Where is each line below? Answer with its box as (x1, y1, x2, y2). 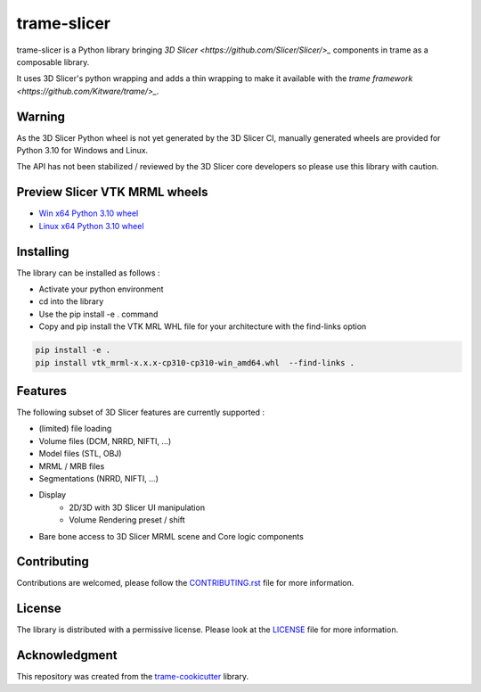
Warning (16, 109, 66, 124)
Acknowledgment (16, 647, 118, 663)
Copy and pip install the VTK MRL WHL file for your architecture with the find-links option (38, 321, 367, 332)
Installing (16, 243, 70, 259)
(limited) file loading (38, 424, 112, 434)
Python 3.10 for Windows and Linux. (16, 145, 149, 156)
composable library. (16, 56, 90, 67)
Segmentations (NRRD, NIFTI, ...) (38, 474, 159, 483)
